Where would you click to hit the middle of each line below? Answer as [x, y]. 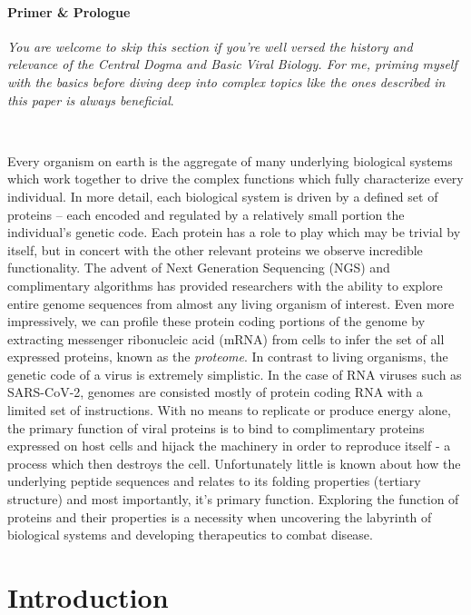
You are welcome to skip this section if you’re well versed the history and [210, 46]
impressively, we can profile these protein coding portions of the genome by [216, 321]
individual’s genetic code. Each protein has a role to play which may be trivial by [234, 232]
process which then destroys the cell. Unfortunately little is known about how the [234, 463]
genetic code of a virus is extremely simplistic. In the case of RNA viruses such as [235, 374]
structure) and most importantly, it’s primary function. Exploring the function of [233, 499]
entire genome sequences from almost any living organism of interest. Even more [231, 303]
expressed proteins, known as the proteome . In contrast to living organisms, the [228, 357]
